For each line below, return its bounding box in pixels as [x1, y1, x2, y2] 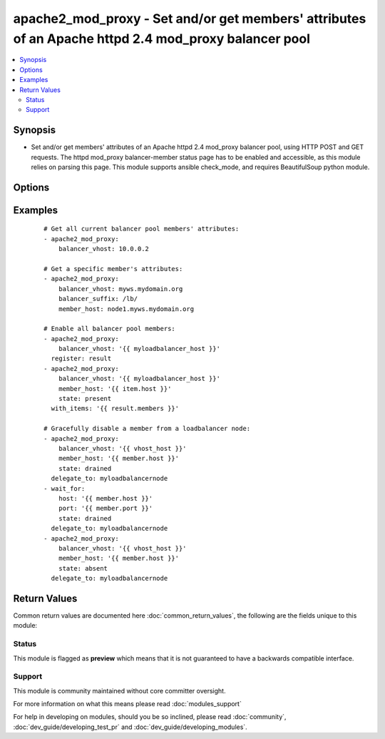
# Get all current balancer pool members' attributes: [43, 225, 240, 233]
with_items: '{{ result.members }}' [51, 404, 180, 413]
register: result [51, 355, 112, 363]
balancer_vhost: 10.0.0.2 [58, 245, 150, 253]
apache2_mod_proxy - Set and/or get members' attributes [13, 11, 366, 26]
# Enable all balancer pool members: [43, 325, 176, 333]
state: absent [58, 564, 108, 572]
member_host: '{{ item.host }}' [58, 384, 172, 392]
